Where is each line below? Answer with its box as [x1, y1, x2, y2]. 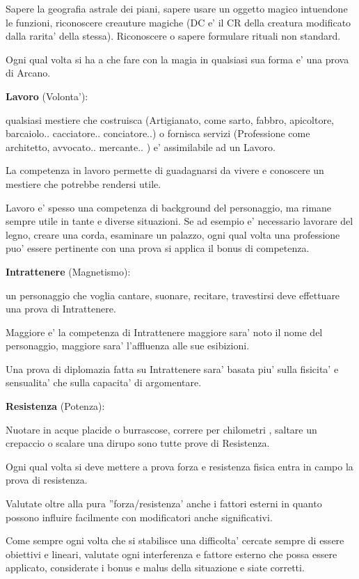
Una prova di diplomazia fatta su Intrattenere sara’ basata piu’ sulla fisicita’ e [6, 361, 339, 376]
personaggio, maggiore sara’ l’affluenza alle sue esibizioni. [6, 338, 250, 353]
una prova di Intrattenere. [6, 301, 116, 316]
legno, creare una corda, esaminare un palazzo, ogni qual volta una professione [6, 227, 340, 241]
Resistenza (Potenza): [6, 399, 105, 413]
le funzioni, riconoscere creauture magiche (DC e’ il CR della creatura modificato [6, 15, 351, 29]
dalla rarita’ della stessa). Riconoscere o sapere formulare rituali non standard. [6, 29, 341, 43]
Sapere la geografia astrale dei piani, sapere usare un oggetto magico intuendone [6, 1, 348, 15]
